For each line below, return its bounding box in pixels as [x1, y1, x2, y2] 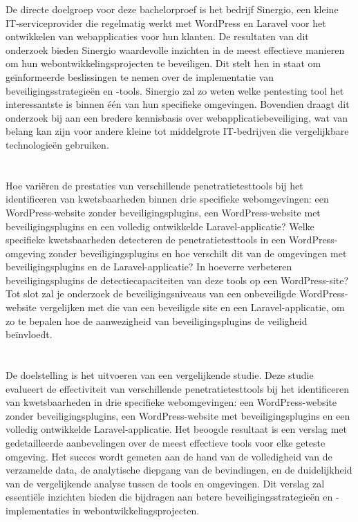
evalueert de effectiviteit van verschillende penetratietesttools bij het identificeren [6, 381, 349, 395]
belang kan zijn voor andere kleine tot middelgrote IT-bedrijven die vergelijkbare [6, 124, 349, 138]
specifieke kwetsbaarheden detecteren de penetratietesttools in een [6, 232, 286, 247]
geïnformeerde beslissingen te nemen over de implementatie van [6, 69, 274, 84]
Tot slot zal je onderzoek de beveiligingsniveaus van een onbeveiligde [6, 286, 296, 301]
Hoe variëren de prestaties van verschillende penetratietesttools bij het [6, 178, 303, 192]
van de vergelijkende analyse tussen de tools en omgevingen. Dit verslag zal [6, 476, 325, 490]
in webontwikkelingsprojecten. [72, 503, 200, 517]
